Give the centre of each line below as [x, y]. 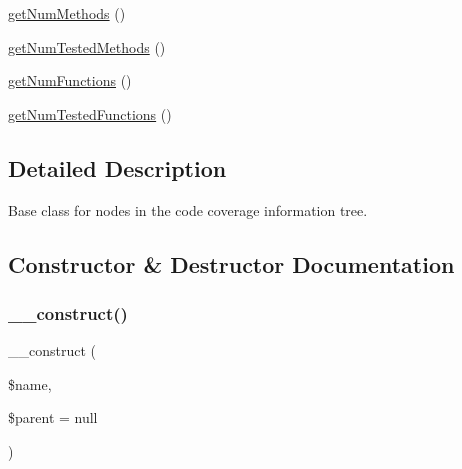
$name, [30, 383]
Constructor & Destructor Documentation [231, 263]
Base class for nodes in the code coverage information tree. [188, 209]
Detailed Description [117, 167]
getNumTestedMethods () [87, 46]
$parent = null [53, 417]
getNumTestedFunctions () [90, 113]
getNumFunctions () [70, 80]
